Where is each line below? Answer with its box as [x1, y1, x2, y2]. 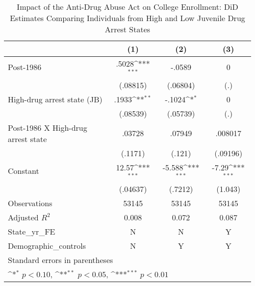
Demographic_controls [8, 239, 86, 251]
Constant [8, 165, 39, 177]
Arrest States [104, 24, 151, 35]
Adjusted [8, 211, 39, 223]
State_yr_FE [8, 225, 55, 237]
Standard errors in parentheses [8, 254, 113, 265]
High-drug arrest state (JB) [8, 93, 102, 105]
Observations [8, 197, 52, 209]
